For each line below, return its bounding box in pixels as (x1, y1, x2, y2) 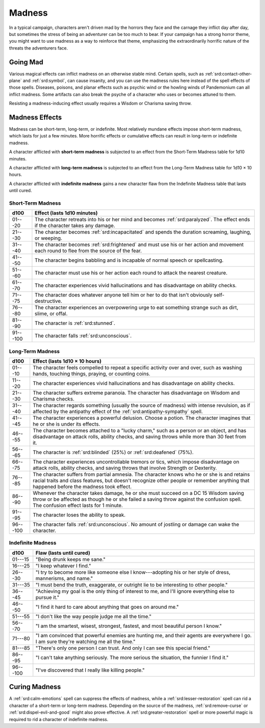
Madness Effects (9, 113, 62, 121)
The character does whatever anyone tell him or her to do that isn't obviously (34, 292, 213, 298)
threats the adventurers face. (9, 45, 68, 51)
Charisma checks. (32, 396, 75, 403)
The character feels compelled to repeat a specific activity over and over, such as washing (32, 364, 242, 371)
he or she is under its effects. (32, 421, 101, 428)
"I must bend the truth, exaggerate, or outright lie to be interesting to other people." (35, 581, 228, 588)
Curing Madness (9, 683, 61, 691)
